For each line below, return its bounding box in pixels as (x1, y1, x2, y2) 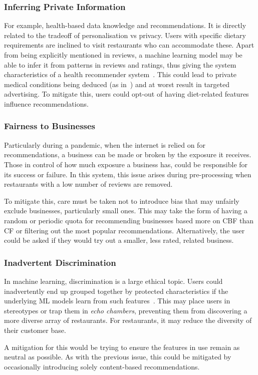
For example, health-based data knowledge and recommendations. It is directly (4, 20, 246, 31)
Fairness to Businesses (4, 120, 96, 132)
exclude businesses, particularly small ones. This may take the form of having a (4, 205, 247, 216)
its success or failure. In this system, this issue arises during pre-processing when (4, 169, 251, 179)
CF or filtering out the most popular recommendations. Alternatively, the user (4, 225, 245, 235)
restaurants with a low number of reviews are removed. (4, 179, 173, 189)
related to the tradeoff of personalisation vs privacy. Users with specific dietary (4, 30, 246, 40)
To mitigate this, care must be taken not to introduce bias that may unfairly (4, 195, 239, 206)
